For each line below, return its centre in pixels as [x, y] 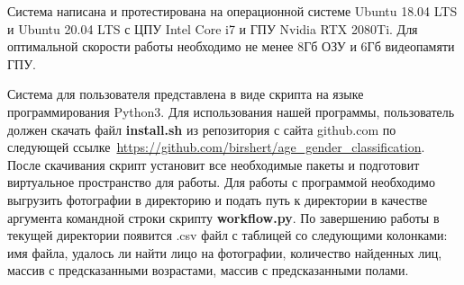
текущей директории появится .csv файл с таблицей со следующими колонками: [227, 235]
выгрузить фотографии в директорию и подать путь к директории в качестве [218, 199]
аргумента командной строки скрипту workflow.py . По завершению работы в [223, 217]
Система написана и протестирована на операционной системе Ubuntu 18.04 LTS [232, 11]
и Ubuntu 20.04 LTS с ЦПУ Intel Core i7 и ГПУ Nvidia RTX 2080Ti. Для [213, 28]
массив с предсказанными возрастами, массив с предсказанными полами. [208, 270]
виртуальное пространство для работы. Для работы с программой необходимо [221, 182]
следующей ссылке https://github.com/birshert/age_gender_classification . [216, 147]
